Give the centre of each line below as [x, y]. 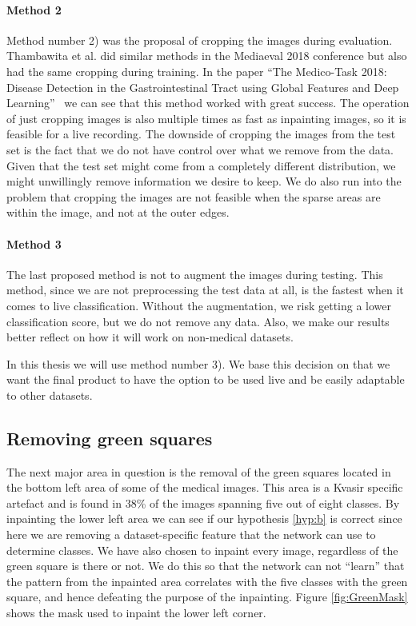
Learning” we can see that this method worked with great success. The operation [208, 103]
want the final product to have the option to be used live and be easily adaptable [206, 379]
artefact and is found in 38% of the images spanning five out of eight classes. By [203, 502]
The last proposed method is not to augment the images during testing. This [195, 274]
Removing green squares [110, 438]
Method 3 [34, 243]
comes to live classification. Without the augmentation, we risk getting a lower [199, 305]
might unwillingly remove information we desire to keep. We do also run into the [204, 181]
